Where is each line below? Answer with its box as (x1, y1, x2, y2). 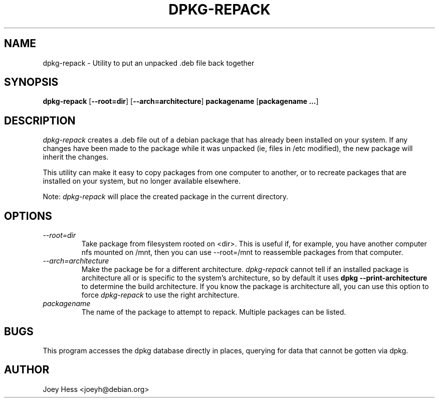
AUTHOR (4, 363, 50, 376)
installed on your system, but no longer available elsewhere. (43, 177, 241, 186)
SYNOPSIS (4, 76, 59, 89)
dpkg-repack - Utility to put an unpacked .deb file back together (43, 58, 255, 67)
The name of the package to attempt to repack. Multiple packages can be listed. (81, 308, 346, 317)
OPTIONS (4, 209, 52, 222)
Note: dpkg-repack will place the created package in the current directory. (43, 192, 289, 201)
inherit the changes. (43, 153, 109, 162)
